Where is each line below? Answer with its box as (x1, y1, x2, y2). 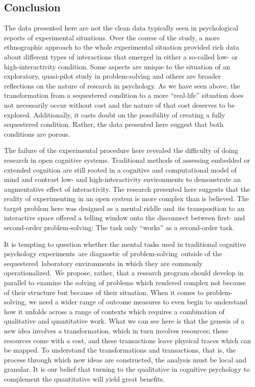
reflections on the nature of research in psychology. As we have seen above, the (4, 80, 240, 90)
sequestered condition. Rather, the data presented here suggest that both (4, 119, 224, 129)
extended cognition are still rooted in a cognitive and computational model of (4, 164, 237, 175)
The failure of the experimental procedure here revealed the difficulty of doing (4, 145, 238, 155)
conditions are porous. (4, 128, 71, 139)
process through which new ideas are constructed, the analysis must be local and (4, 354, 247, 364)
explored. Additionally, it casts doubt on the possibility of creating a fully (4, 109, 226, 119)
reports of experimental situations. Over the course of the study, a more (4, 32, 220, 42)
